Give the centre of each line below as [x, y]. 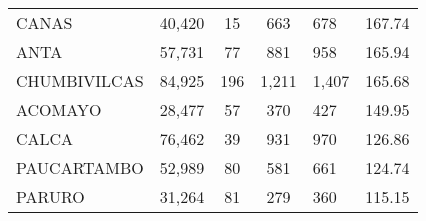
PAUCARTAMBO [80, 167]
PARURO [50, 196]
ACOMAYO [59, 109]
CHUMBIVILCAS [80, 80]
